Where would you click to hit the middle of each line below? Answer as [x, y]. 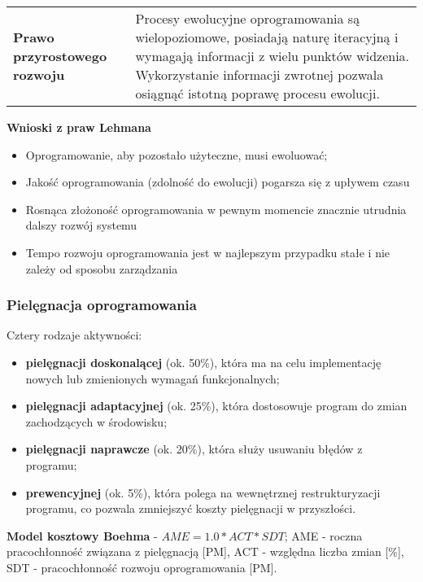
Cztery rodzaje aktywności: [74, 335]
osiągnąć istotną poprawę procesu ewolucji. [257, 93]
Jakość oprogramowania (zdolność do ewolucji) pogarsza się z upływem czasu [218, 182]
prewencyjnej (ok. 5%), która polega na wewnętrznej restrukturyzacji [203, 492]
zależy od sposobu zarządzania [102, 268]
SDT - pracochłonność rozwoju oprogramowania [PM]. [142, 567]
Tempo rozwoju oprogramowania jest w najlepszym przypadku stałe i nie [208, 252]
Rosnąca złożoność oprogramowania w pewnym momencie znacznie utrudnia [216, 209]
